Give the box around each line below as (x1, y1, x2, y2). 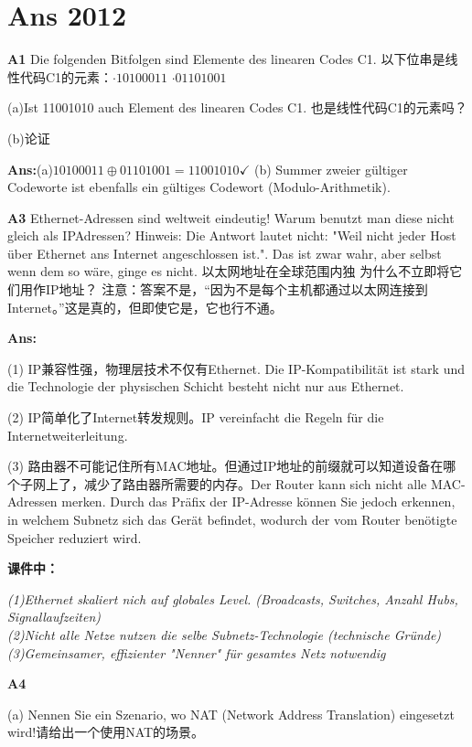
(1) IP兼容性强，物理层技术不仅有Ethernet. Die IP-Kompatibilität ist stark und (7, 358, 465, 378)
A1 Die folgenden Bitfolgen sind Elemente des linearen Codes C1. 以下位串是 (7, 49, 445, 69)
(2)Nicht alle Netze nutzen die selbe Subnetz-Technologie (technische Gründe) (7, 624, 442, 644)
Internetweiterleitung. (7, 425, 128, 444)
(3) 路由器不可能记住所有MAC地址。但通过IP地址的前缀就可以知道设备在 (7, 456, 444, 475)
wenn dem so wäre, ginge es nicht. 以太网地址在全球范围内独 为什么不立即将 (7, 261, 450, 281)
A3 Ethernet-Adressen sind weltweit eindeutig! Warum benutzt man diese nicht (7, 208, 455, 227)
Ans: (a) (7, 159, 53, 178)
